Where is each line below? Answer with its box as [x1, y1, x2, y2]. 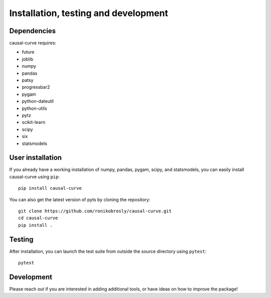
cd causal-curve [18, 215, 58, 221]
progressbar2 [22, 84, 50, 90]
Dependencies [9, 27, 56, 35]
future [22, 49, 35, 55]
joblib [22, 56, 34, 62]
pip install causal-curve [18, 186, 82, 191]
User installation [9, 154, 62, 162]
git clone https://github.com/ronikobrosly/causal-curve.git [18, 208, 172, 214]
